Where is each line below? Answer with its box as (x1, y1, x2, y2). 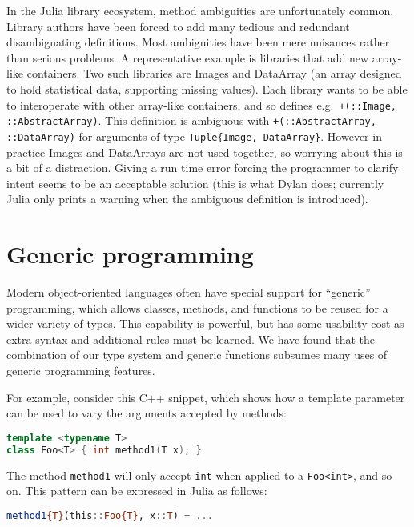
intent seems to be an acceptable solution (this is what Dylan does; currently (6, 174, 384, 191)
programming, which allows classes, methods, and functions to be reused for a (6, 299, 388, 316)
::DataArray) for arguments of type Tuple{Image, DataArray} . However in (6, 127, 382, 144)
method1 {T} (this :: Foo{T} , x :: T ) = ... (6, 509, 213, 521)
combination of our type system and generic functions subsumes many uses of (6, 346, 388, 363)
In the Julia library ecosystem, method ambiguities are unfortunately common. (6, 2, 394, 18)
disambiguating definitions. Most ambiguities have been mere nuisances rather (6, 34, 390, 50)
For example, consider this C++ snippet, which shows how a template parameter (6, 389, 405, 405)
